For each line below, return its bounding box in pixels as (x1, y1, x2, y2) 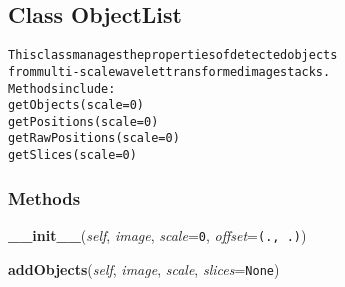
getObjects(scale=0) (8, 98, 145, 113)
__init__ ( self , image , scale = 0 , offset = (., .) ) (8, 225, 307, 246)
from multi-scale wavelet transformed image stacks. (8, 64, 331, 79)
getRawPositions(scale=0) (8, 131, 180, 146)
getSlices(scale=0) (8, 148, 137, 163)
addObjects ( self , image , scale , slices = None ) (8, 258, 280, 279)
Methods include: (8, 81, 116, 96)
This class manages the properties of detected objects (8, 48, 338, 63)
